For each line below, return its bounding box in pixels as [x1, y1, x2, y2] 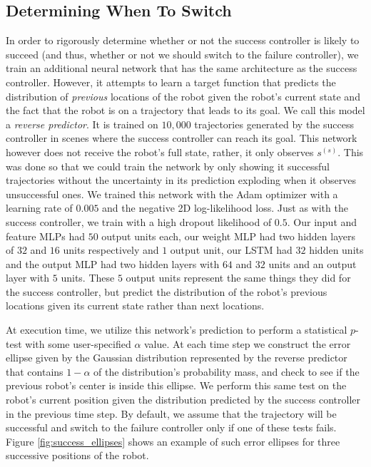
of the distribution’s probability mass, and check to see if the [93, 364, 360, 379]
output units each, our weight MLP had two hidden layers [101, 228, 355, 243]
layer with [6, 270, 50, 285]
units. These [61, 270, 115, 285]
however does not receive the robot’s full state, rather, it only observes [6, 144, 314, 159]
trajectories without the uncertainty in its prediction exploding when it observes [6, 173, 356, 188]
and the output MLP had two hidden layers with [6, 256, 220, 271]
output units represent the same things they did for [126, 270, 351, 285]
